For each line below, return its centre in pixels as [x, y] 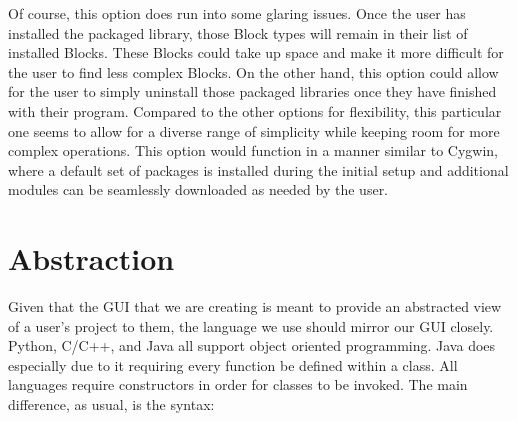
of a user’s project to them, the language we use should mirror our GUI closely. [251, 325]
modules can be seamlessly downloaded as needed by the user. [198, 189]
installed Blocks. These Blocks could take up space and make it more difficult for [256, 52]
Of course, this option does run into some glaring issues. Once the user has [237, 13]
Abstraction [91, 258]
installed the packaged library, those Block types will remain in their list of [238, 32]
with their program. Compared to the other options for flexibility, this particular [255, 110]
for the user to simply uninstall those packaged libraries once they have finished [252, 91]
